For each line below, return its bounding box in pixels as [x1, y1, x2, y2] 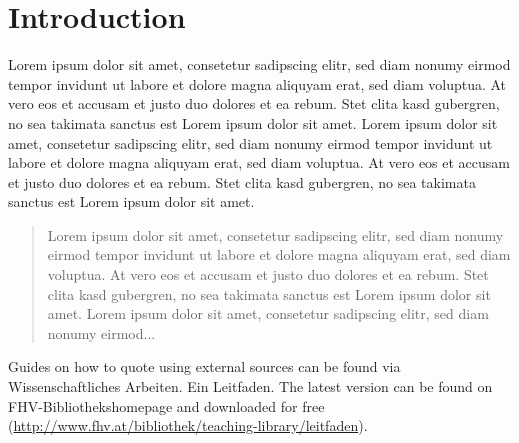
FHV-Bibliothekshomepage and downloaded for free [8, 395, 325, 416]
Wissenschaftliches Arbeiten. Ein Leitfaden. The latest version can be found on [8, 376, 493, 397]
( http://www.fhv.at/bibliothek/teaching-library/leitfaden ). [8, 415, 368, 436]
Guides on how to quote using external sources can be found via [8, 356, 401, 377]
